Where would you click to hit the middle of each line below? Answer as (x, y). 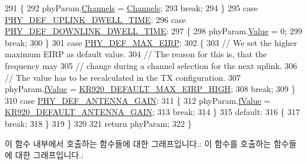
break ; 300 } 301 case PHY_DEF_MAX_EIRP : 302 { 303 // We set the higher (151, 42)
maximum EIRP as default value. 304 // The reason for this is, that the (136, 54)
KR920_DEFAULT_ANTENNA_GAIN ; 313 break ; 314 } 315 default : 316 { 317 (152, 112)
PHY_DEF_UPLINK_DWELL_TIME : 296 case (95, 19)
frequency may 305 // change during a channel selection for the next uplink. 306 (151, 65)
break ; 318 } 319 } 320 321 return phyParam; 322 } (98, 123)
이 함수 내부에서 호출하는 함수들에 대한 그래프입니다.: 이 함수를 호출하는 (138, 143)
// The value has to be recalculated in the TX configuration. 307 (123, 77)
